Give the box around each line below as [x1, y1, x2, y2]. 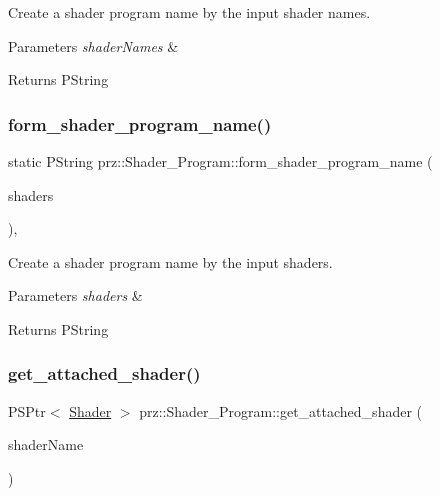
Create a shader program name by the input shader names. [8, 2, 371, 22]
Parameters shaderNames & [8, 35, 179, 56]
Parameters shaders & [8, 285, 143, 306]
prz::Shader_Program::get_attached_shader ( [139, 400, 423, 421]
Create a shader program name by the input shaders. [8, 251, 333, 272]
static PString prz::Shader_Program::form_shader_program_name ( [8, 151, 433, 171]
